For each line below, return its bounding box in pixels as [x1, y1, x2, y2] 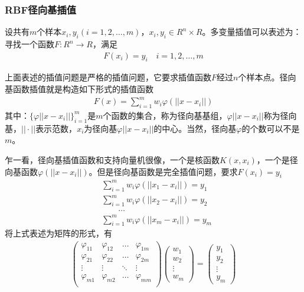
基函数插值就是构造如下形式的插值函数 [5, 83, 153, 95]
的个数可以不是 [241, 122, 300, 134]
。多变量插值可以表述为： [202, 25, 302, 38]
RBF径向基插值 [5, 2, 77, 17]
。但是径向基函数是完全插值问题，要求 [89, 165, 238, 177]
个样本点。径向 [238, 71, 296, 83]
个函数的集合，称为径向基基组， [103, 109, 227, 121]
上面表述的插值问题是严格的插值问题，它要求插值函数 [5, 71, 211, 83]
